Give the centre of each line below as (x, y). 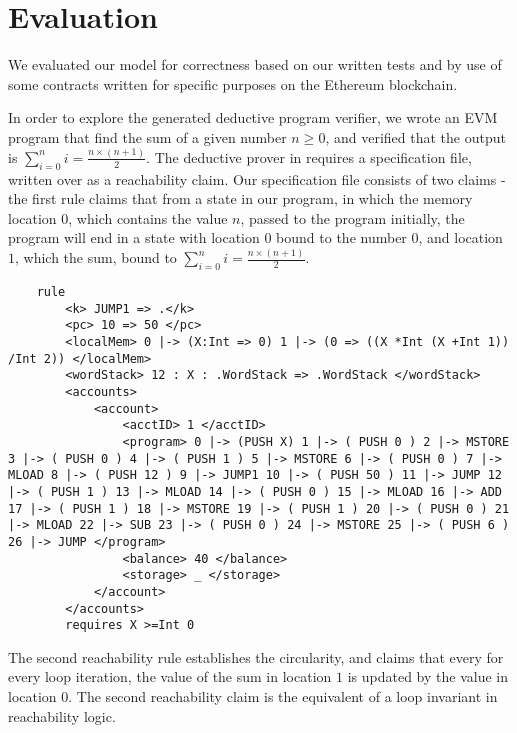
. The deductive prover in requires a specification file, (309, 156)
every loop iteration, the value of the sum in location (170, 676)
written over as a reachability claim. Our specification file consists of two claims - (257, 178)
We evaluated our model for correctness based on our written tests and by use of (255, 64)
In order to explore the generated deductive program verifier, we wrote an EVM (253, 117)
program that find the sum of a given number (147, 136)
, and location (460, 237)
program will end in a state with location (134, 237)
